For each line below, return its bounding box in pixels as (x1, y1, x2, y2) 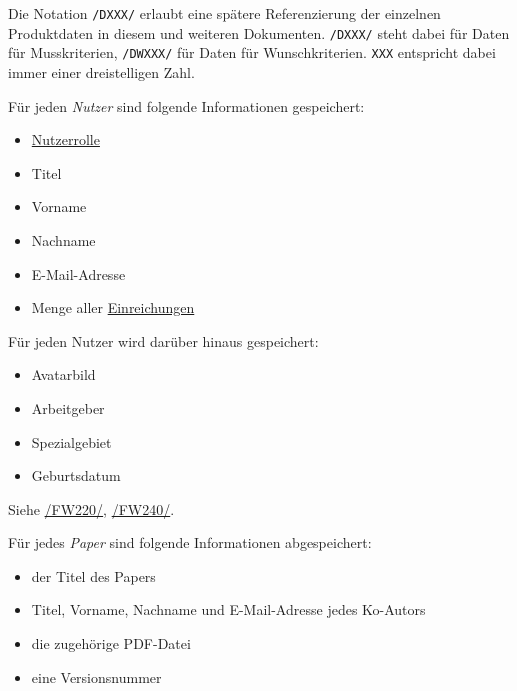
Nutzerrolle (31, 129, 100, 150)
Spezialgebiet (31, 431, 112, 452)
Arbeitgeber (31, 397, 105, 418)
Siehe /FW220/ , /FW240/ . (8, 498, 175, 519)
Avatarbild (31, 364, 96, 385)
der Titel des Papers (31, 565, 156, 586)
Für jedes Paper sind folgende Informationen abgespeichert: (8, 532, 372, 553)
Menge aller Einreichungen (31, 297, 195, 318)
